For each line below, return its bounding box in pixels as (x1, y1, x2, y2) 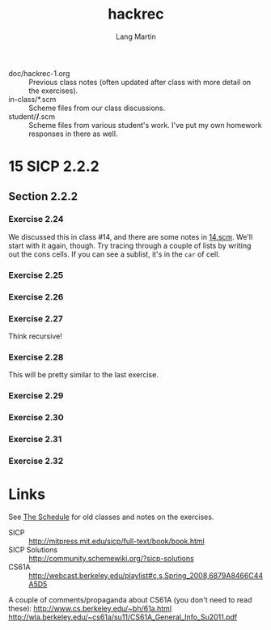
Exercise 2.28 (8, 351, 64, 363)
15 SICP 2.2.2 (8, 157, 100, 176)
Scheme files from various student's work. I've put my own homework (28, 120, 262, 130)
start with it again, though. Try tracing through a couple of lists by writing (8, 241, 252, 250)
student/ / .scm (8, 111, 56, 121)
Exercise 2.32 (8, 455, 64, 466)
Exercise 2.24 (8, 214, 64, 225)
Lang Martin (116, 32, 156, 41)
